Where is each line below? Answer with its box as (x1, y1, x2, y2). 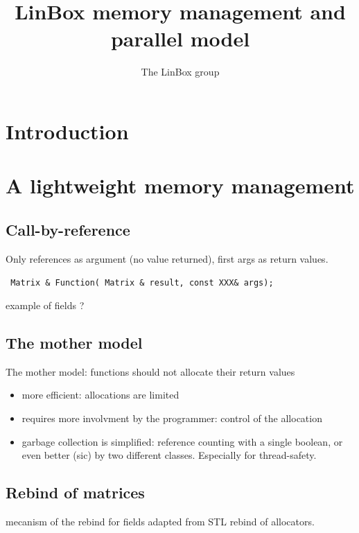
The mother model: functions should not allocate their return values (6, 364, 295, 378)
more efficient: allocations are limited (21, 387, 179, 402)
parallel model (110, 24, 250, 53)
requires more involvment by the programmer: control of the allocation (21, 410, 322, 425)
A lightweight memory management (6, 171, 355, 200)
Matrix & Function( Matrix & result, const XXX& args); (10, 278, 274, 288)
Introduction (6, 116, 129, 145)
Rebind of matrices (6, 482, 145, 503)
